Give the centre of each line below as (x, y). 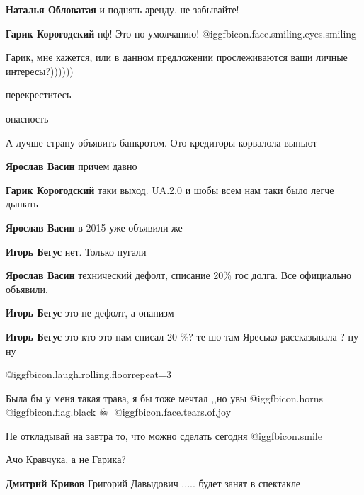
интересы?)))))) (40, 70)
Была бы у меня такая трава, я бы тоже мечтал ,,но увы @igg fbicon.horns (165, 398)
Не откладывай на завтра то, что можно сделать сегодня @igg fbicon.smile (164, 435)
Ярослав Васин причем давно (72, 166)
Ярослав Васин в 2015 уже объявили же (94, 227)
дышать (22, 204)
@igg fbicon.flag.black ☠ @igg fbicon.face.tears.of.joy (119, 412)
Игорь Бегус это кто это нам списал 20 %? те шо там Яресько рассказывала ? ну (182, 336)
